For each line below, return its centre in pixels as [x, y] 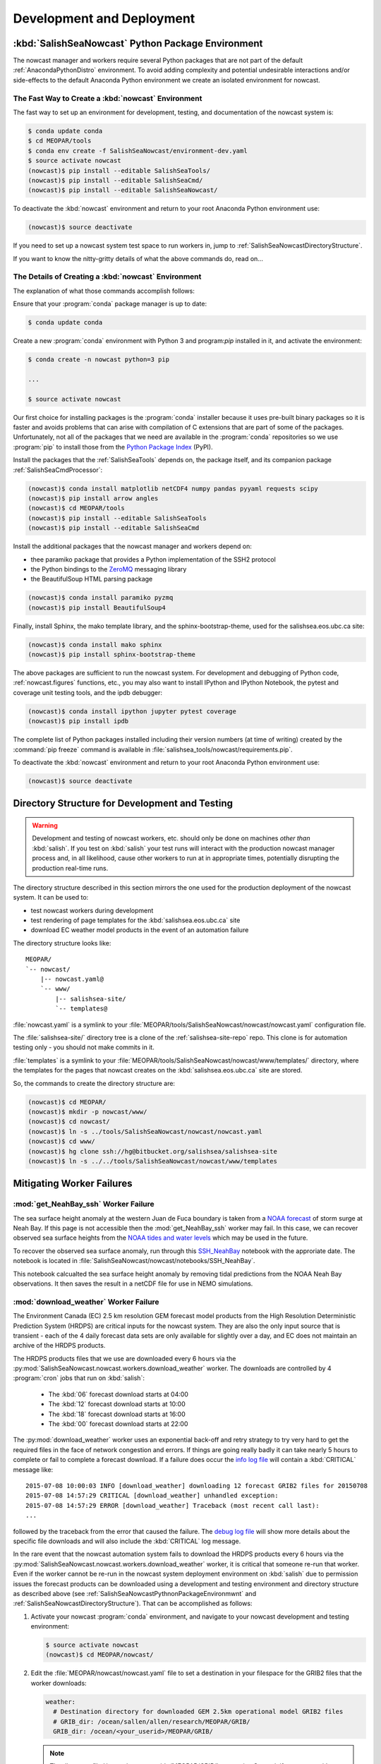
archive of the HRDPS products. [59, 1346]
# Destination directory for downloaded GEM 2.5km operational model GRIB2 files [198, 1712]
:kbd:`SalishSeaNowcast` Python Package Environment [138, 43]
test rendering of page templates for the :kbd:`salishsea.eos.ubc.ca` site [135, 920]
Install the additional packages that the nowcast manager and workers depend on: [132, 546]
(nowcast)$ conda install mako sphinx [95, 645]
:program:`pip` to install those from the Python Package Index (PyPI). [113, 447]
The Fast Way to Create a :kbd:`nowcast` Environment [108, 98]
